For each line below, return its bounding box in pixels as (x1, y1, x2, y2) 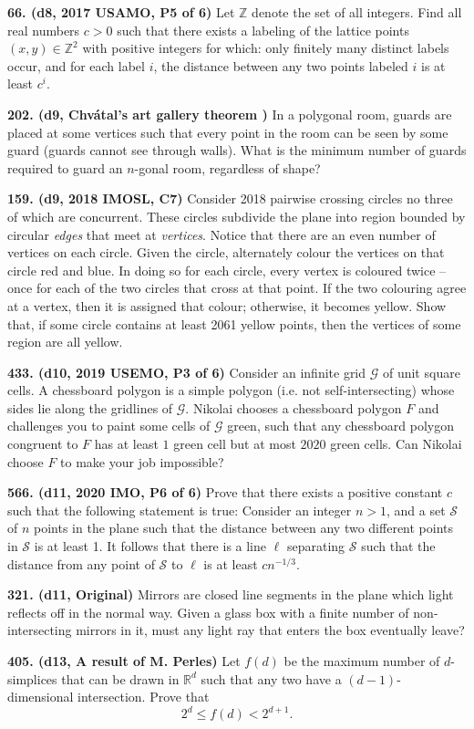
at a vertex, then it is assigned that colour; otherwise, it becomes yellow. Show (7, 296, 447, 315)
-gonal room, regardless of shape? (134, 158, 321, 177)
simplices (7, 669, 57, 688)
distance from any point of (7, 554, 155, 573)
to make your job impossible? (60, 452, 224, 471)
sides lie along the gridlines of (7, 398, 173, 417)
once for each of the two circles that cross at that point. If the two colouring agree (7, 278, 467, 297)
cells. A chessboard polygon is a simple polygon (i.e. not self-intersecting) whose (7, 380, 455, 400)
